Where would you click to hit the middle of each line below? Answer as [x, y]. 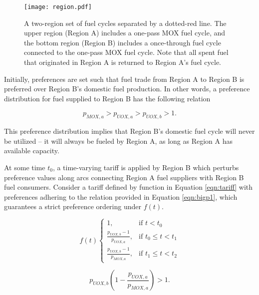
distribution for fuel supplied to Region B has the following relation [107, 98]
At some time [25, 167]
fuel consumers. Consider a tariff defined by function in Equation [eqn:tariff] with [129, 187]
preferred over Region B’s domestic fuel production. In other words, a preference [127, 89]
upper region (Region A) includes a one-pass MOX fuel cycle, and [125, 33]
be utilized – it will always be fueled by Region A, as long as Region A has [118, 141]
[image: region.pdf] [58, 7]
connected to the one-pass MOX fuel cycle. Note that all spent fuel [126, 52]
